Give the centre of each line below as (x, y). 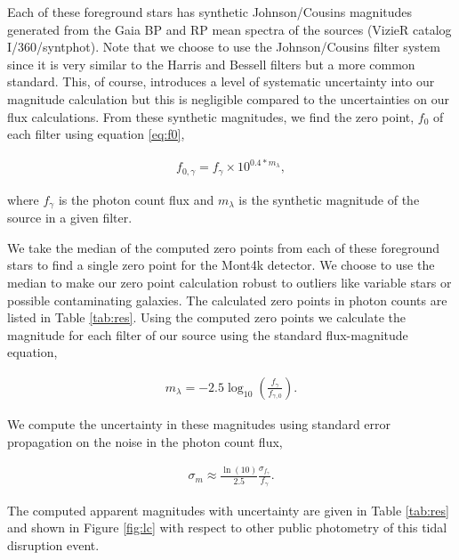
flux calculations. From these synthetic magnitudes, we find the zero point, (211, 116)
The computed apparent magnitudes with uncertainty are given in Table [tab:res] (228, 510)
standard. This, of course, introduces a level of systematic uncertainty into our (221, 81)
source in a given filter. (70, 218)
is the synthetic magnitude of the (329, 199)
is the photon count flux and (136, 199)
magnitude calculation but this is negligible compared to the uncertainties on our (228, 98)
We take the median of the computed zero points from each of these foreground (224, 247)
